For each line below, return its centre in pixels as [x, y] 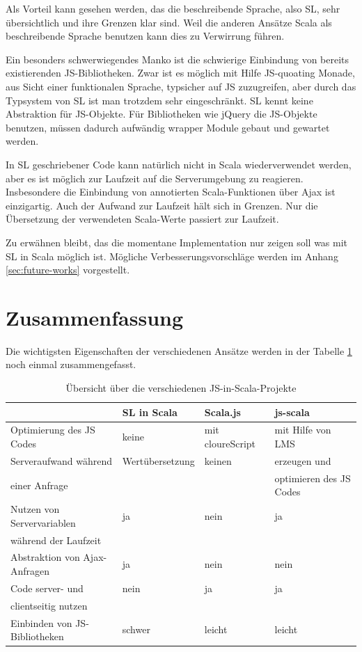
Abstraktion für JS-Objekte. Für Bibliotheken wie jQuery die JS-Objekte [162, 114]
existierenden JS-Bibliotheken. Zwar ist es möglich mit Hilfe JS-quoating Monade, [180, 73]
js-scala [292, 412]
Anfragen [30, 571]
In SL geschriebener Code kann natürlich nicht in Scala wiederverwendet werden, [179, 164]
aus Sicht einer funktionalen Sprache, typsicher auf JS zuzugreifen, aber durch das [181, 86]
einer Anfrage [39, 485]
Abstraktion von [45, 557]
